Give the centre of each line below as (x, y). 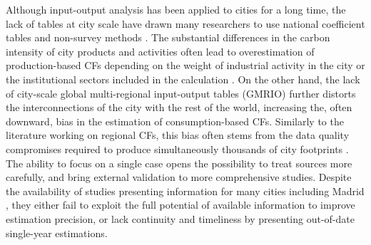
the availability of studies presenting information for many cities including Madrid (185, 191)
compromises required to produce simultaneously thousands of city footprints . (177, 148)
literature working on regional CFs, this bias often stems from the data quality (178, 135)
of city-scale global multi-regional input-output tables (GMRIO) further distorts (181, 93)
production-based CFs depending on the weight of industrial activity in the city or (185, 65)
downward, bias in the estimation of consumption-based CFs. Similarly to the (175, 121)
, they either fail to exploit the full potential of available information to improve (181, 205)
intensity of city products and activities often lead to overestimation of (160, 51)
